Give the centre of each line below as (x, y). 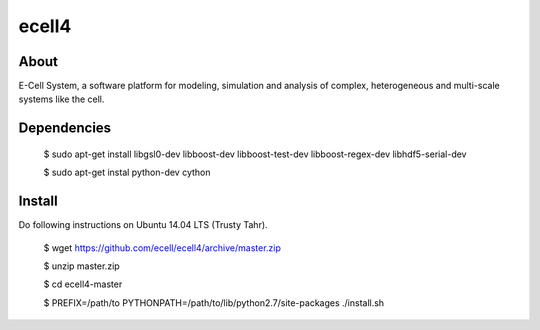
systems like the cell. (61, 99)
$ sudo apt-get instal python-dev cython (127, 172)
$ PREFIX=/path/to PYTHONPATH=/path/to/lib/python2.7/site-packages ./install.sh (214, 302)
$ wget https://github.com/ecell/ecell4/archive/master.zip (162, 247)
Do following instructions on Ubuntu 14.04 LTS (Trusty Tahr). (143, 225)
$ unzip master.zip (81, 266)
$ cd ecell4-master (83, 284)
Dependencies (65, 128)
